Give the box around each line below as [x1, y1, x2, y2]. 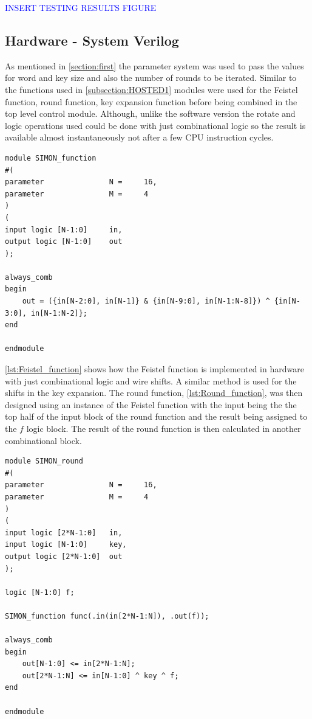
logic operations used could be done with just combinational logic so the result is [5, 119, 306, 131]
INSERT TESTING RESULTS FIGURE [5, 1, 157, 13]
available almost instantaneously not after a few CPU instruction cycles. [5, 131, 274, 144]
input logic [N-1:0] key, [5, 540, 127, 549]
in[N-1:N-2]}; [30, 308, 88, 318]
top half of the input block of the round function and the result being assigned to [5, 410, 308, 423]
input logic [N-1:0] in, [5, 225, 123, 234]
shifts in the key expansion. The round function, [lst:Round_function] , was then [5, 386, 303, 399]
